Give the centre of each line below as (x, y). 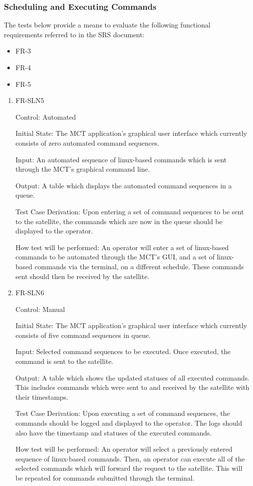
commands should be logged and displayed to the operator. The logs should (129, 423)
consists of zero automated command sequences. (87, 142)
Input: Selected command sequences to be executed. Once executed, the (123, 351)
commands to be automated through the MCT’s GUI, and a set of (115, 257)
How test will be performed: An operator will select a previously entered (124, 449)
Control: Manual (40, 309)
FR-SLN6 (30, 293)
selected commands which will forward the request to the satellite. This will (129, 468)
